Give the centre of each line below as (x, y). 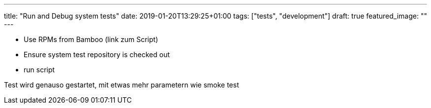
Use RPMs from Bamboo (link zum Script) (91, 39)
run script (39, 70)
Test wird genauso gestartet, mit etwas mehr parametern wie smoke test (122, 85)
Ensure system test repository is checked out (97, 54)
